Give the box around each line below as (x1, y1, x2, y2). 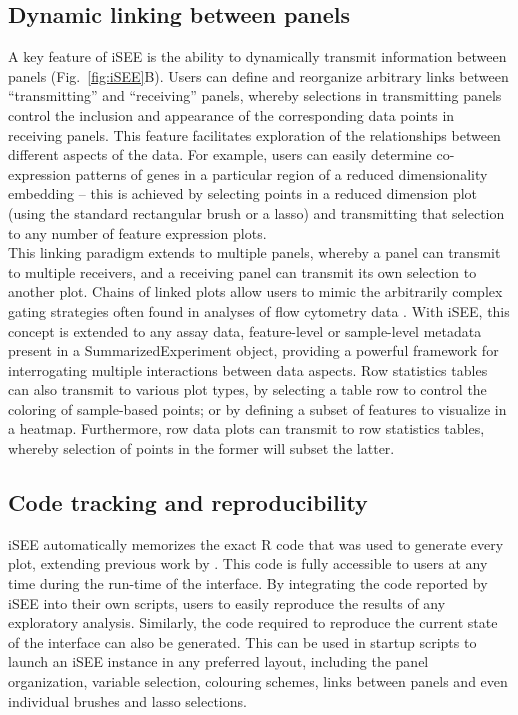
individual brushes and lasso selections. (8, 690, 247, 711)
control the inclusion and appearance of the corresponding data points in (8, 104, 455, 125)
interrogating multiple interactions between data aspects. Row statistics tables (8, 359, 488, 380)
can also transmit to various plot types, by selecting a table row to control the (8, 379, 487, 400)
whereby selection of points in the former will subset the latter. (8, 438, 395, 459)
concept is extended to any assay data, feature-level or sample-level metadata (8, 320, 482, 341)
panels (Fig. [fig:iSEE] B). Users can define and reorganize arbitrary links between (8, 65, 509, 86)
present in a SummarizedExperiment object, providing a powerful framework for (8, 340, 499, 361)
